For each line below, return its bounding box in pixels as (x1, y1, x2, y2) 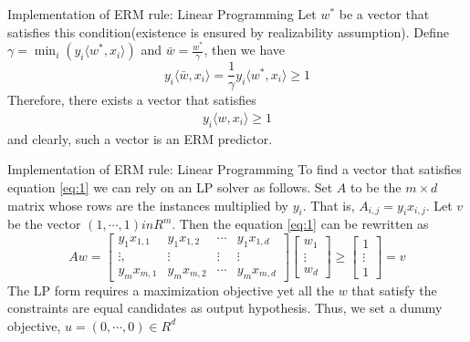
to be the (350, 177, 402, 196)
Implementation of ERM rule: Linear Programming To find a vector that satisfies (7, 160, 462, 179)
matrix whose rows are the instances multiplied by (7, 195, 289, 214)
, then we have (204, 40, 286, 59)
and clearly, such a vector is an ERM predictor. (7, 129, 273, 148)
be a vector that (339, 5, 430, 23)
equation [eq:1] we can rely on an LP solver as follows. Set (7, 177, 333, 196)
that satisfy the (351, 280, 437, 299)
